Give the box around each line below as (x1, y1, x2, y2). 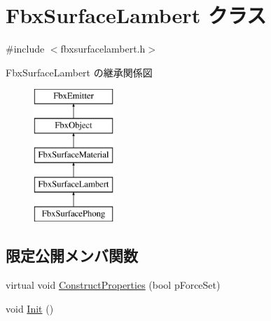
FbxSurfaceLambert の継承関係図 (6, 64, 153, 79)
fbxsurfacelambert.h (60, 41, 146, 56)
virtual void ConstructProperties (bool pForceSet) (6, 278, 221, 292)
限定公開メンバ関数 (6, 245, 138, 266)
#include (6, 41, 45, 56)
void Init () (6, 301, 54, 315)
